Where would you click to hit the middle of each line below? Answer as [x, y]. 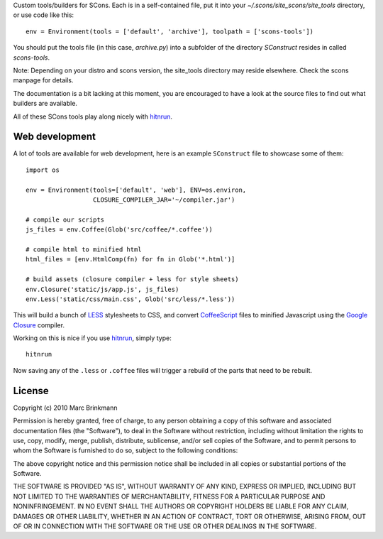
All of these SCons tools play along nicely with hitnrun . [93, 116]
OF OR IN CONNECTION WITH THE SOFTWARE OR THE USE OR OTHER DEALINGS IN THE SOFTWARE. [165, 526]
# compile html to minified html [84, 249]
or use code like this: [44, 15]
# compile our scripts [65, 219]
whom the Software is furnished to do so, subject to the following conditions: [126, 450]
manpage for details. [43, 80]
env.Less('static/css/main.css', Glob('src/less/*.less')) [131, 299]
